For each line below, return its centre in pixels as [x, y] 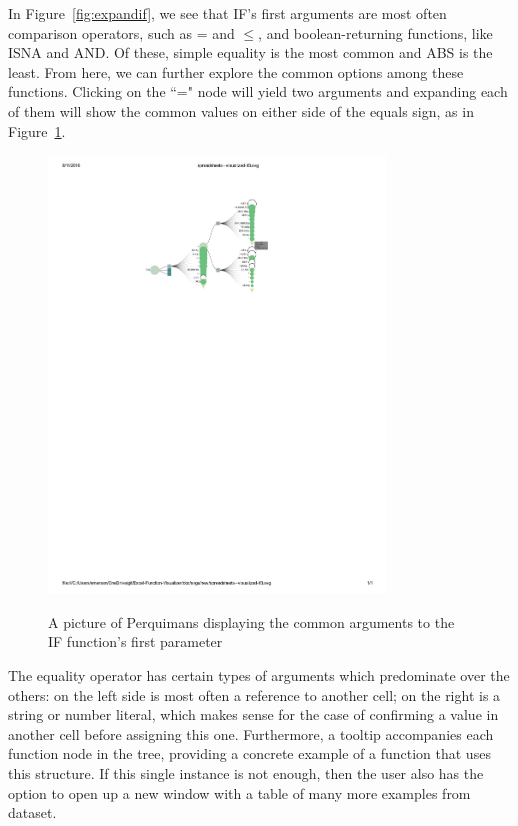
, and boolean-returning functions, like [375, 32]
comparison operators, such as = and [121, 32]
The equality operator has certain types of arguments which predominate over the [259, 675]
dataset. [32, 812]
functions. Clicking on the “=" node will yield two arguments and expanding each [258, 91]
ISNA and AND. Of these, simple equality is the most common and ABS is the [250, 52]
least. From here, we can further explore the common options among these [236, 71]
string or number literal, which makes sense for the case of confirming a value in [253, 714]
